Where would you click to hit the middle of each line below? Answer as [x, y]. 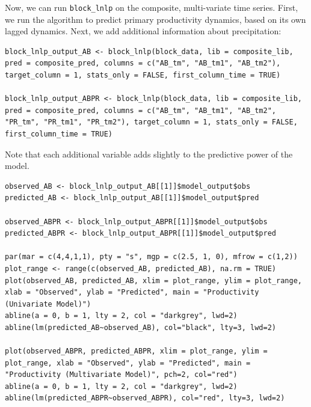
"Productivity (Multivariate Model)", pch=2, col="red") [121, 375]
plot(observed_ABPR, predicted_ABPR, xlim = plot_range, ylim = [136, 351]
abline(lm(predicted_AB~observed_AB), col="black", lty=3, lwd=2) [141, 327]
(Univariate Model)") [48, 304]
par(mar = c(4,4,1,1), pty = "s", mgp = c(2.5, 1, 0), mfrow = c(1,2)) [151, 257]
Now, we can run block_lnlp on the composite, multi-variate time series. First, [152, 7]
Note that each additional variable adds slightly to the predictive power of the [149, 154]
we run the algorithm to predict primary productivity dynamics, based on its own [155, 19]
